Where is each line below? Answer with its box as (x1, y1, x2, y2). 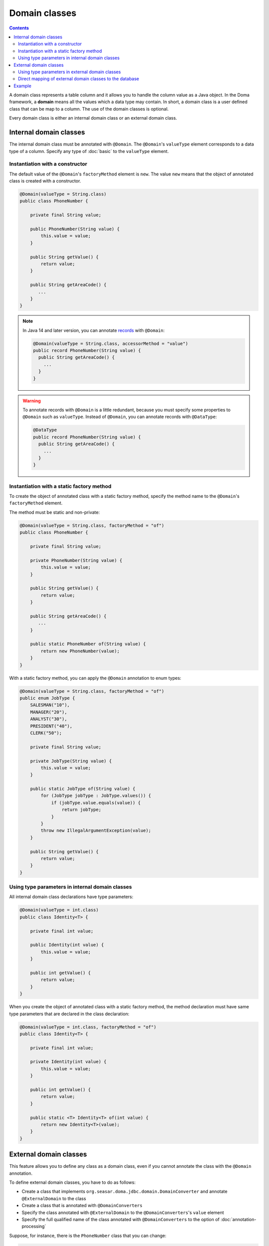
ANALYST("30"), (30, 716, 67, 722)
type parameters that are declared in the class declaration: (9, 1011, 130, 1017)
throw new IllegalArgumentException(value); (40, 828, 151, 833)
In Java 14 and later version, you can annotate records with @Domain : (22, 327, 165, 333)
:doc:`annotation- (220, 1217, 257, 1222)
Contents (9, 25, 29, 31)
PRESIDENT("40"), (30, 723, 73, 729)
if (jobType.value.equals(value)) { (51, 800, 141, 805)
